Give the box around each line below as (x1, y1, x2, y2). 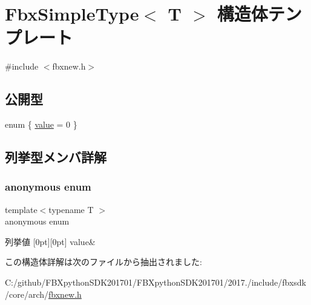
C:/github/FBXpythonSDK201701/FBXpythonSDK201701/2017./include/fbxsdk (5, 276, 306, 289)
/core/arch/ (5, 287, 49, 300)
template (5, 203, 38, 215)
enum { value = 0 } (5, 118, 77, 131)
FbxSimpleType (5, 1, 139, 26)
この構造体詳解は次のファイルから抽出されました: (5, 255, 202, 268)
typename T (48, 203, 94, 215)
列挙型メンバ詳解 (5, 148, 106, 166)
